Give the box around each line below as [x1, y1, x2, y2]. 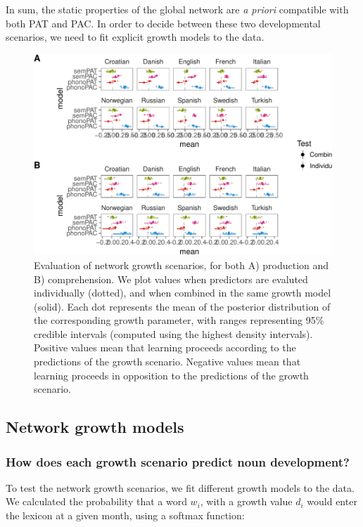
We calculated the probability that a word [6, 494, 187, 509]
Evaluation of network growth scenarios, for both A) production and [34, 257, 329, 272]
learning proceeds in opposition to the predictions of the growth [34, 367, 309, 382]
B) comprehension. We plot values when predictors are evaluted [34, 271, 308, 286]
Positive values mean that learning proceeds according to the [34, 340, 296, 355]
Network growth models [6, 416, 184, 438]
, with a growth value [200, 494, 293, 509]
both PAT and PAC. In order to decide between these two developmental [6, 15, 321, 30]
